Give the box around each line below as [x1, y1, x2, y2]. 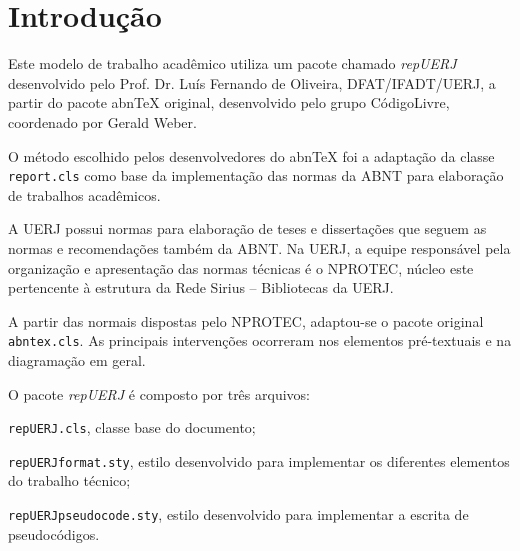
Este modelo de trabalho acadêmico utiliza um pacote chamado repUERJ [8, 53, 457, 74]
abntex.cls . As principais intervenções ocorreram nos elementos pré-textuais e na [8, 330, 512, 351]
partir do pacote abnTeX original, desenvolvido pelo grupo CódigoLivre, [8, 92, 450, 113]
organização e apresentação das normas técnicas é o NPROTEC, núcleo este [8, 257, 474, 278]
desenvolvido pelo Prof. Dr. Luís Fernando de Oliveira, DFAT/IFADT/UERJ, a [8, 72, 496, 93]
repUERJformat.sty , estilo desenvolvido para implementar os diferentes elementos [8, 450, 510, 471]
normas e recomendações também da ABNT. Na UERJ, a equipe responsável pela [8, 237, 511, 258]
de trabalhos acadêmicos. [8, 184, 161, 205]
